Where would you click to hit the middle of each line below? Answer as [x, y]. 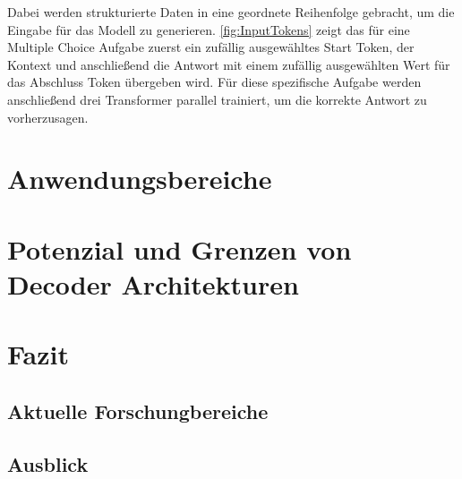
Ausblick [48, 463]
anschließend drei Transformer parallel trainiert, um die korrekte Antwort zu [217, 99]
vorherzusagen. [48, 117]
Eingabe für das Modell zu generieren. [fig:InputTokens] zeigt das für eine [209, 29]
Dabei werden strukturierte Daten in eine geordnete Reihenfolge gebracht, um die [231, 12]
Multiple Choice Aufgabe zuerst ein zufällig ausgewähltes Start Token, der [211, 47]
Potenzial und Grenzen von [180, 248]
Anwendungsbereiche [140, 179]
